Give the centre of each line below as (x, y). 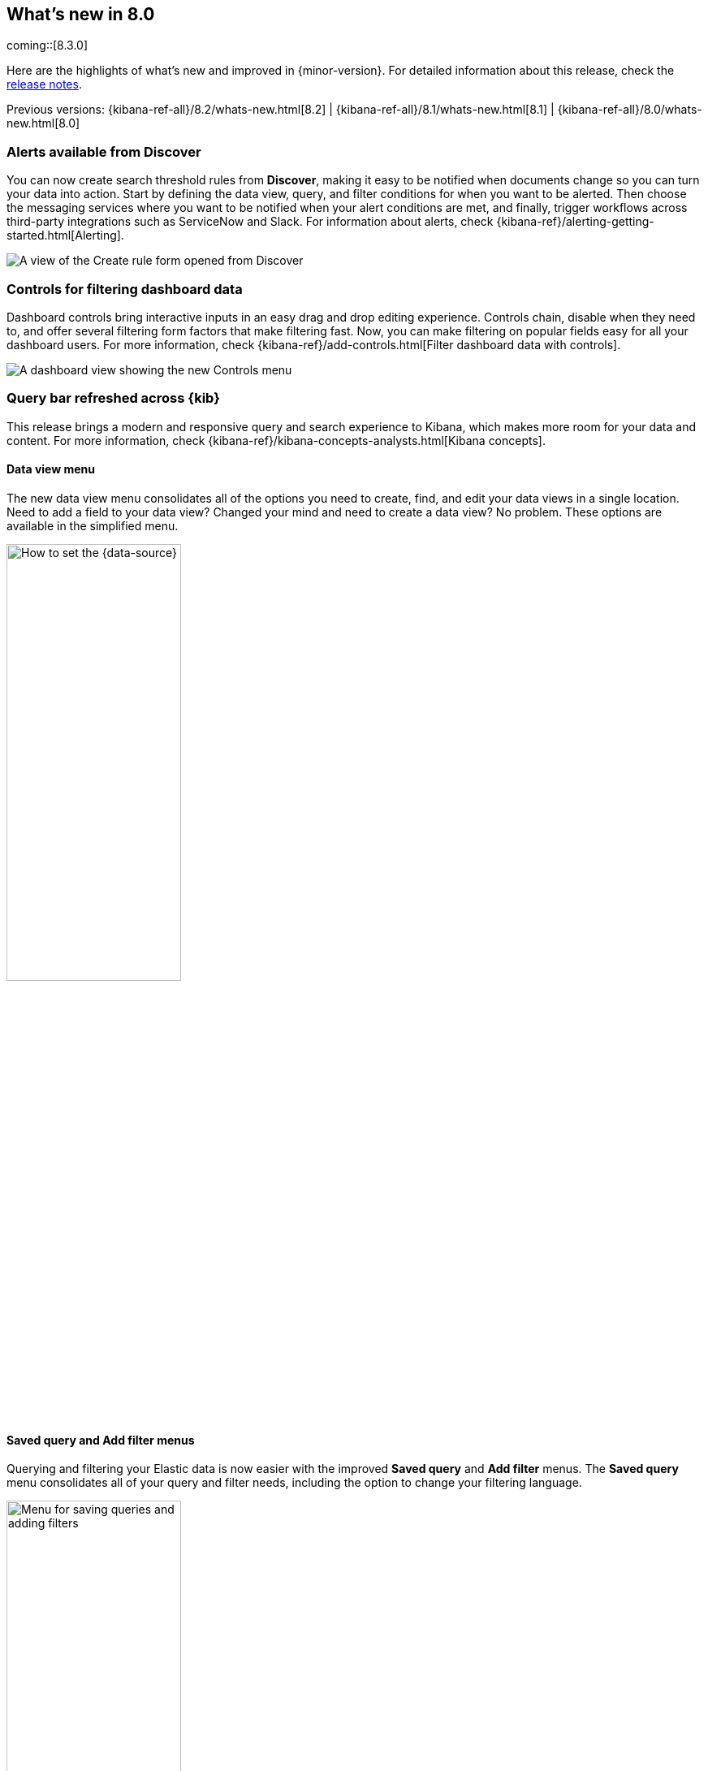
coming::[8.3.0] (47, 45)
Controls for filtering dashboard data (125, 289)
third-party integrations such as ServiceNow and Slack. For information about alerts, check (250, 222)
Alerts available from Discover (104, 151)
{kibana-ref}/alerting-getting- (575, 222)
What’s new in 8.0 (81, 14)
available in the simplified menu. (93, 525)
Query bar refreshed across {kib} (113, 398)
